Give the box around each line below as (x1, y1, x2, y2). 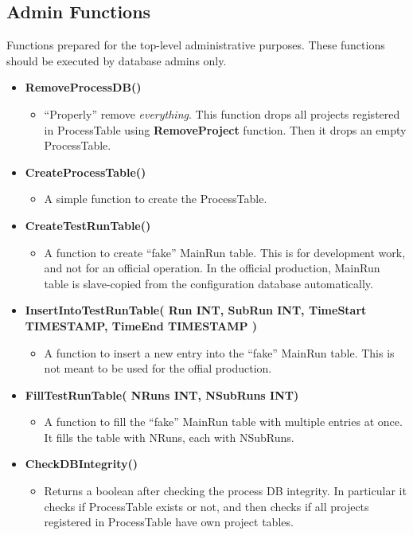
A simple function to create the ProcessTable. (44, 190, 267, 207)
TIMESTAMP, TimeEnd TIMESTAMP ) (25, 317, 258, 334)
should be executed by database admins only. (6, 52, 227, 68)
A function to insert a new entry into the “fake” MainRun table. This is (44, 344, 395, 361)
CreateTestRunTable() (25, 217, 151, 233)
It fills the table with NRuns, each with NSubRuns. (44, 428, 294, 445)
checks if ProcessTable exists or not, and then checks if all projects (44, 498, 369, 514)
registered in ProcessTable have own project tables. (44, 514, 294, 530)
